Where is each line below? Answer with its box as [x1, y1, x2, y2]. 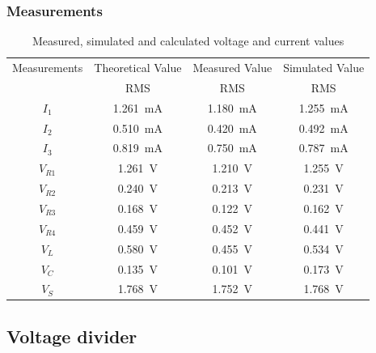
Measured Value [192, 59, 272, 76]
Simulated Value [283, 59, 365, 76]
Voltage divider [6, 323, 137, 348]
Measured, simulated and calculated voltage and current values [32, 32, 344, 49]
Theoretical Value [94, 59, 182, 76]
